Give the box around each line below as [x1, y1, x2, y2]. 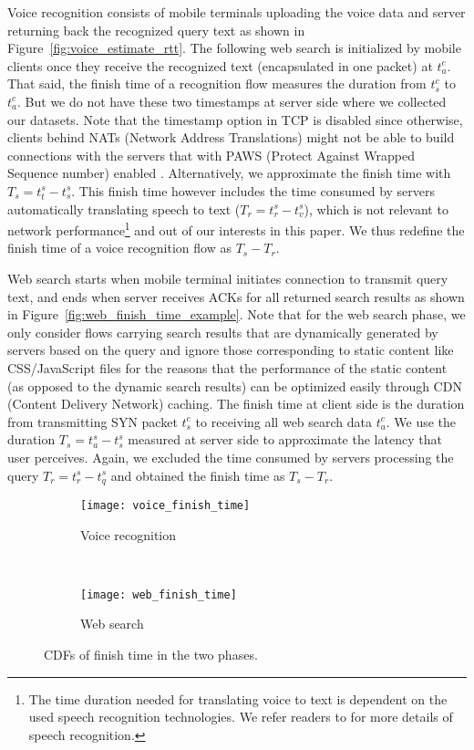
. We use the [386, 411, 457, 431]
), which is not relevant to [304, 199, 448, 218]
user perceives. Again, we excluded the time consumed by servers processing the [7, 447, 454, 466]
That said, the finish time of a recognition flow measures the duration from [7, 74, 427, 93]
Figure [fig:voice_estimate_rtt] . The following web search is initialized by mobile [7, 38, 461, 57]
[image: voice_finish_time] [80, 498, 251, 512]
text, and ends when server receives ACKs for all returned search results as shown [7, 286, 465, 306]
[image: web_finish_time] [80, 588, 237, 601]
